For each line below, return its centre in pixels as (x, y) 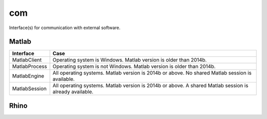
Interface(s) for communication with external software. (65, 28)
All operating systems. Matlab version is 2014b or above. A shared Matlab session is (151, 85)
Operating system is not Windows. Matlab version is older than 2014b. (134, 67)
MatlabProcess (29, 67)
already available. (73, 92)
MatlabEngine (28, 76)
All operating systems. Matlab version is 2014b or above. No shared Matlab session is (152, 73)
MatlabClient (27, 60)
